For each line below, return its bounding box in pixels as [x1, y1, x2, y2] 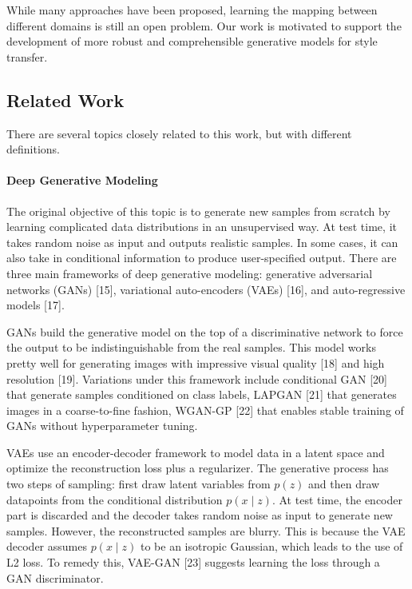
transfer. [6, 48, 48, 65]
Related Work [6, 87, 125, 112]
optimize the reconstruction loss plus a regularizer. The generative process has [6, 460, 389, 476]
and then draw [308, 476, 380, 492]
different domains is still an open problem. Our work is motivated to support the [6, 17, 402, 34]
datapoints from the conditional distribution [6, 491, 223, 507]
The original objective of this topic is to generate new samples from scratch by [6, 202, 390, 219]
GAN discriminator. [6, 569, 104, 586]
